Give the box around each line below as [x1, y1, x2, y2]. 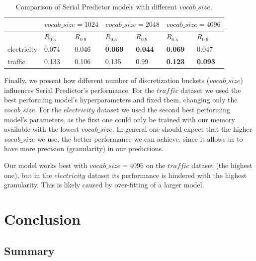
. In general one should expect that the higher [112, 124, 253, 134]
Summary [4, 243, 55, 258]
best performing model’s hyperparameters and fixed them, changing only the [4, 94, 238, 105]
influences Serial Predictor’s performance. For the [4, 85, 155, 95]
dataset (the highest [191, 160, 253, 170]
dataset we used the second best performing [97, 104, 230, 114]
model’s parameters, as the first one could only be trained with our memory [4, 114, 235, 124]
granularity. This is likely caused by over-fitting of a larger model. [4, 179, 204, 190]
